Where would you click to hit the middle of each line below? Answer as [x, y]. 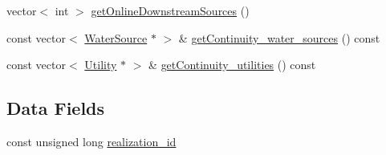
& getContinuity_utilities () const [232, 65]
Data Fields [56, 108]
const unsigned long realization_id [91, 141]
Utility [101, 65]
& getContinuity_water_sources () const [279, 37]
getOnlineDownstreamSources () [170, 10]
